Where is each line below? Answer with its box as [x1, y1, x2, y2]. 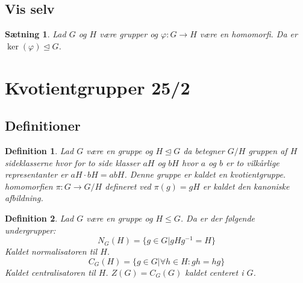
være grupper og [99, 28, 158, 40]
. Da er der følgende [180, 211, 255, 224]
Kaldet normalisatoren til [5, 245, 98, 258]
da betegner [183, 144, 225, 157]
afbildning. [5, 191, 43, 204]
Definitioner [5, 116, 81, 135]
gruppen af [248, 144, 287, 157]
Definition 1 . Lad [5, 144, 74, 157]
